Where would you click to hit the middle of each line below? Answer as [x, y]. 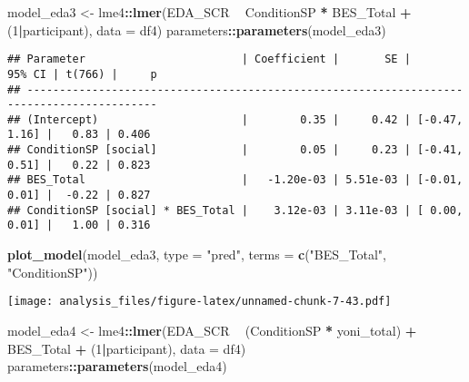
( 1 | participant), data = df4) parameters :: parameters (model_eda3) [197, 29]
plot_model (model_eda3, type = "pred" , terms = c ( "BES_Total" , [197, 255]
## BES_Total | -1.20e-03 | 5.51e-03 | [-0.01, [235, 180]
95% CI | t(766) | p [82, 74]
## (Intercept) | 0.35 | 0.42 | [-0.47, [235, 119]
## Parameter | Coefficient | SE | [209, 59]
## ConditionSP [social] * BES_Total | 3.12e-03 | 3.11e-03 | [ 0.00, [235, 210]
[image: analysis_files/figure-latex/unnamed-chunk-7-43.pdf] [200, 302]
